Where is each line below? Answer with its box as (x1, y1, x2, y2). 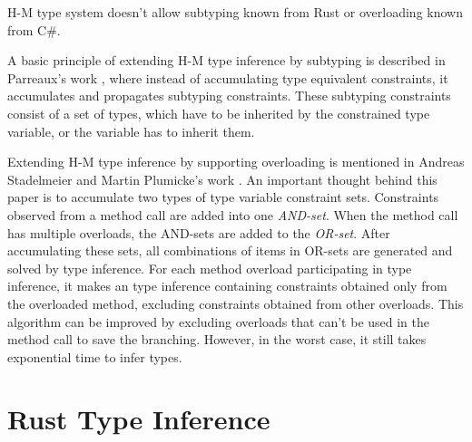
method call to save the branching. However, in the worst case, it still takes (7, 330, 427, 349)
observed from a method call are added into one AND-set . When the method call (7, 205, 458, 224)
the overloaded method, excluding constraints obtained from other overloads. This (7, 293, 464, 312)
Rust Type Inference (7, 400, 270, 437)
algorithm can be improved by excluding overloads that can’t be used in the (7, 312, 430, 331)
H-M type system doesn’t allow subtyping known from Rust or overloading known (7, 3, 463, 21)
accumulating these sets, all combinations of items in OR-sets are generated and (7, 241, 453, 260)
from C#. (7, 20, 61, 39)
